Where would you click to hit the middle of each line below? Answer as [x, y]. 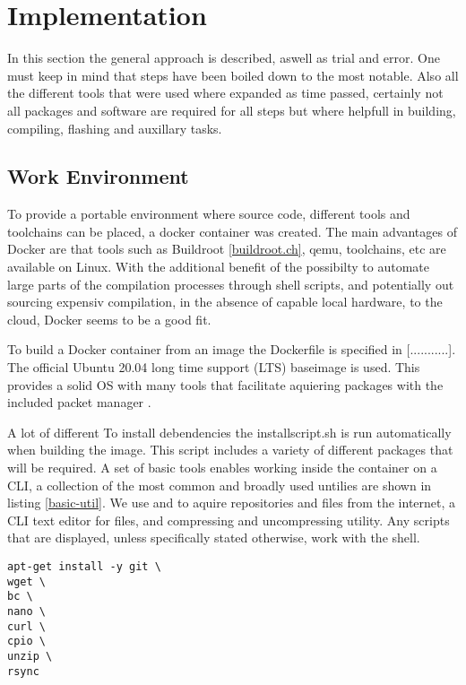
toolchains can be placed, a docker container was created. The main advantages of [232, 231]
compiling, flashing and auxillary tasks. [115, 128]
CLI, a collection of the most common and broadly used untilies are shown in [220, 485]
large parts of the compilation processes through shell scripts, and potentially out [231, 284]
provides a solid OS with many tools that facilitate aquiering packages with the [225, 384]
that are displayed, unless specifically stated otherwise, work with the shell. [214, 538]
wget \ [26, 581]
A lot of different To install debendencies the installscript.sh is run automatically [229, 432]
